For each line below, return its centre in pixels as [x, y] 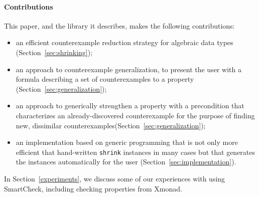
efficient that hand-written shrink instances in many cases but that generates [136, 152]
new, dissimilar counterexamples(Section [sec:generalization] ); [111, 125]
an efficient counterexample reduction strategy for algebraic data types [124, 42]
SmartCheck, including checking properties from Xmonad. [93, 188]
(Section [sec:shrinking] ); [54, 52]
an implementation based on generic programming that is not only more [127, 142]
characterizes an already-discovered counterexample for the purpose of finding [135, 115]
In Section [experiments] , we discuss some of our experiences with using [115, 178]
